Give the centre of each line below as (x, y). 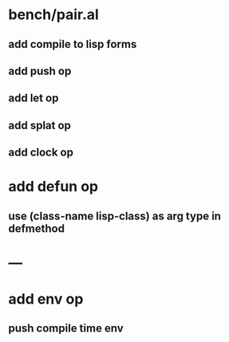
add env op (46, 299)
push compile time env (66, 328)
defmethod (37, 228)
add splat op (40, 125)
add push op (40, 71)
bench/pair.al (54, 15)
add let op (34, 98)
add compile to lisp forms (73, 44)
